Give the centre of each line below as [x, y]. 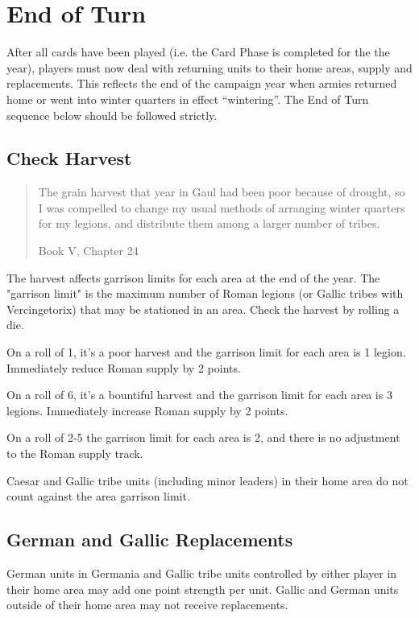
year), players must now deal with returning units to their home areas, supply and [209, 67]
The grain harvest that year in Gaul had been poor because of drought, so [222, 192]
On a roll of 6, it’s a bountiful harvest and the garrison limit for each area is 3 [199, 395]
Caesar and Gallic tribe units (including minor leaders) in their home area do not [207, 480]
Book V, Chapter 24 [88, 251]
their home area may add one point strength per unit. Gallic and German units [203, 589]
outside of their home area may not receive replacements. [147, 605]
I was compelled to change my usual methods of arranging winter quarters [222, 207]
